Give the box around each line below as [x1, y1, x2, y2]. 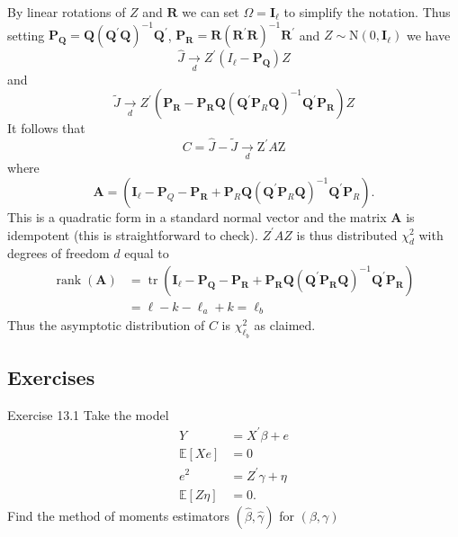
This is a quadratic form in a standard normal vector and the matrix [7, 207, 387, 226]
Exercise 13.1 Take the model [7, 405, 169, 424]
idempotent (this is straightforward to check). [7, 225, 258, 244]
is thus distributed [296, 225, 398, 244]
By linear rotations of [7, 3, 126, 21]
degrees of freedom [7, 244, 110, 263]
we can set [182, 3, 239, 21]
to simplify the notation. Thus [283, 3, 451, 21]
